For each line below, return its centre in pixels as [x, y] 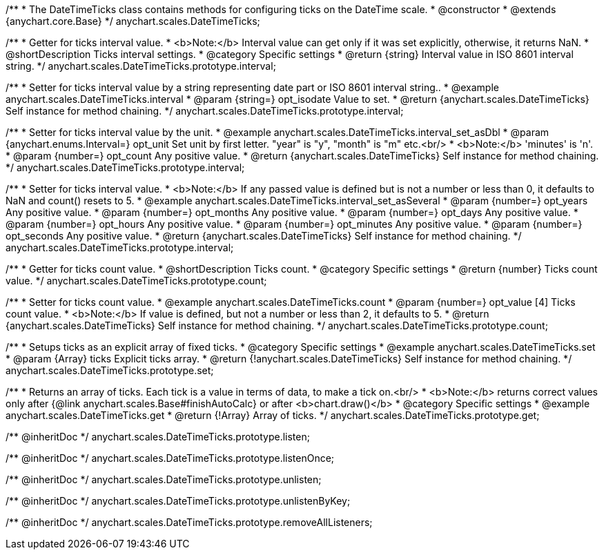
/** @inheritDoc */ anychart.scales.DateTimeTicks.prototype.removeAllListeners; [189, 522]
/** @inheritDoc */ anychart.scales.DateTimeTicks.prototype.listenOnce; [170, 458]
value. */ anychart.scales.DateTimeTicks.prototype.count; [136, 281]
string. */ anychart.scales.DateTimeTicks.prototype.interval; [141, 66]
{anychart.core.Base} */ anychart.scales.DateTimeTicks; [133, 21]
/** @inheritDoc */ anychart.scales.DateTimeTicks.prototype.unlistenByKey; [178, 501]
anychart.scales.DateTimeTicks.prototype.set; [110, 370]
